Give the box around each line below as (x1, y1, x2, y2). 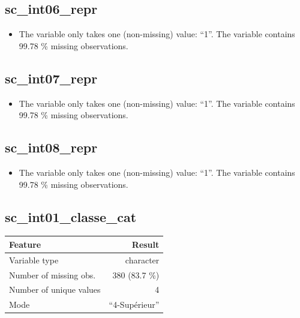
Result (131, 238, 160, 250)
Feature (9, 238, 41, 250)
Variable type (9, 253, 59, 266)
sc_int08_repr (5, 138, 98, 157)
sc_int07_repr (5, 68, 98, 87)
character (125, 253, 160, 266)
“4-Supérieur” (109, 298, 160, 311)
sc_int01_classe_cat (5, 207, 137, 226)
